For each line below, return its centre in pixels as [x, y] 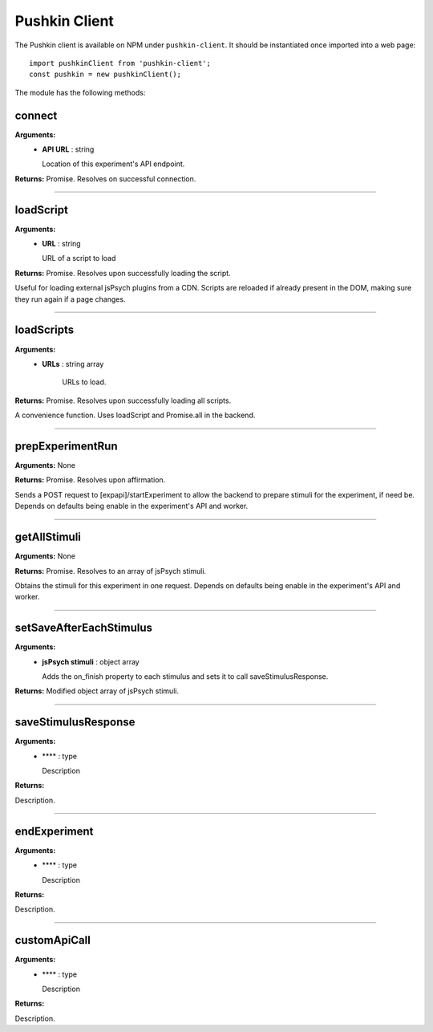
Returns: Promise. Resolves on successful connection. [105, 179]
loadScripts [45, 330]
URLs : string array [73, 364]
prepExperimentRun [66, 446]
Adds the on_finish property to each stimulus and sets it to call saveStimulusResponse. [185, 676]
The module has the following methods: [80, 92]
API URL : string [68, 149]
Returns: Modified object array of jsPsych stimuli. [97, 691]
